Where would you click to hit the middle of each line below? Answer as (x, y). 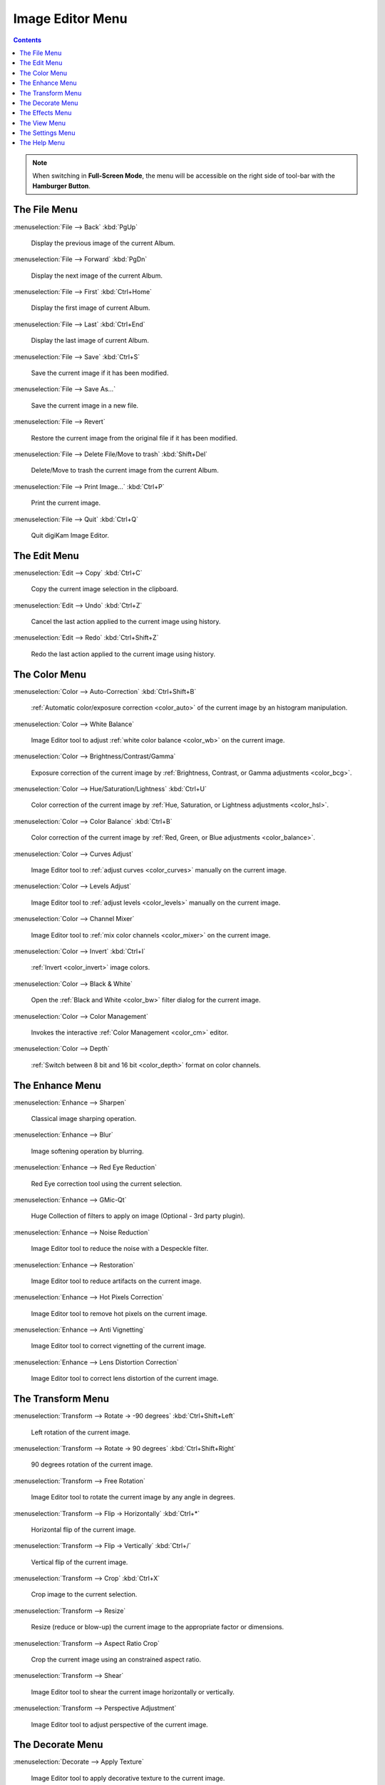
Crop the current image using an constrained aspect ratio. (116, 1659)
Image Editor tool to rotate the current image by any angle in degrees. (133, 1497)
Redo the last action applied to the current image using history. (123, 654)
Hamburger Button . (61, 186)
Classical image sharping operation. (84, 1118)
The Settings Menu (47, 133)
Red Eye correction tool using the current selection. (107, 1183)
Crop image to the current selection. (84, 1594)
